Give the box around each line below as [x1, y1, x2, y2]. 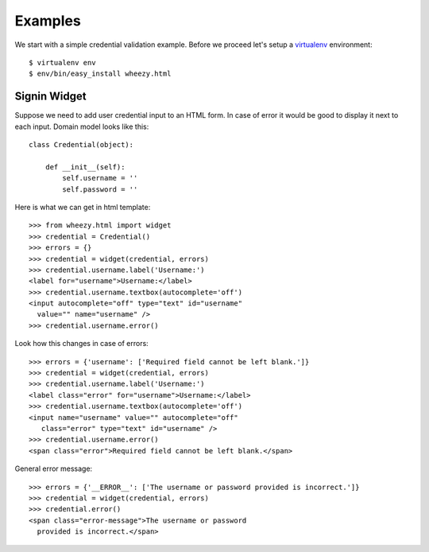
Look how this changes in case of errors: [14, 339, 149, 348]
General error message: [14, 464, 93, 473]
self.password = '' [62, 185, 138, 194]
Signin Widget [14, 90, 87, 103]
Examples [14, 12, 81, 29]
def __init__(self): [44, 162, 126, 171]
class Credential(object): [29, 140, 134, 150]
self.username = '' [62, 173, 138, 183]
